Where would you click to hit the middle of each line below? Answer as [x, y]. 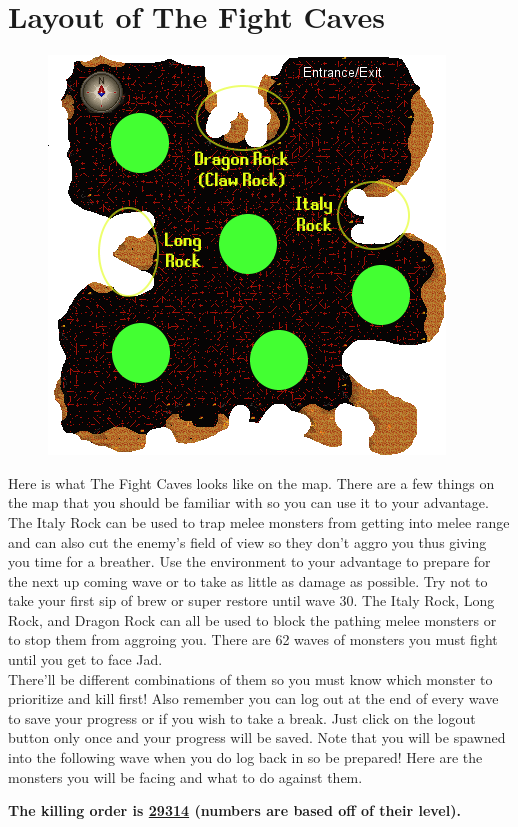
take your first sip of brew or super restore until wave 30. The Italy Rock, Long [251, 600]
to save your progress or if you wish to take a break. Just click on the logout [242, 717]
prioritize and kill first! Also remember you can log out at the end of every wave [253, 698]
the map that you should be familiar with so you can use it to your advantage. [248, 502]
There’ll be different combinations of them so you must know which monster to [250, 678]
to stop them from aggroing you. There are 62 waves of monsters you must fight [253, 639]
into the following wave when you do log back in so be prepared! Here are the [245, 757]
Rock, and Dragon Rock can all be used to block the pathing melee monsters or [252, 619]
